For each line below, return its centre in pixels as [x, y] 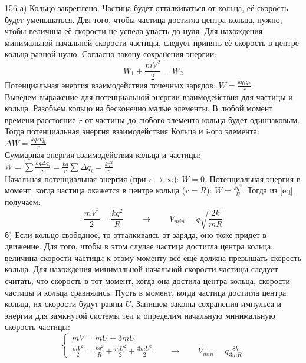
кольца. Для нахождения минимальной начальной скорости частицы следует [142, 269]
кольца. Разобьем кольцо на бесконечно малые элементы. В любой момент [139, 108]
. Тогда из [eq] [268, 190]
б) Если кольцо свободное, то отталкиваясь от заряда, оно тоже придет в [136, 234]
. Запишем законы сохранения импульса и [206, 304]
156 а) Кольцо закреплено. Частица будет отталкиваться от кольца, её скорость [147, 8]
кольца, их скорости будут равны [64, 304]
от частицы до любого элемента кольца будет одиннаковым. [193, 119]
